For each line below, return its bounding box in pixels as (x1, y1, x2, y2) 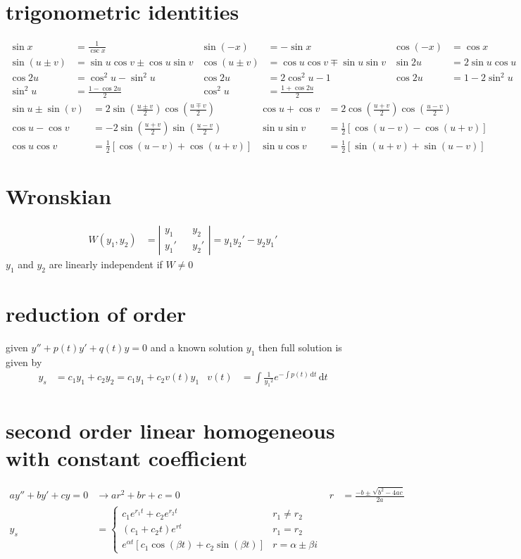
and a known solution (150, 339, 244, 354)
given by (6, 354, 42, 369)
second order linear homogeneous (6, 415, 335, 444)
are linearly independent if (49, 256, 163, 271)
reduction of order (6, 299, 187, 327)
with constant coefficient (6, 443, 248, 472)
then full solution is (258, 339, 342, 354)
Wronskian (6, 181, 112, 210)
